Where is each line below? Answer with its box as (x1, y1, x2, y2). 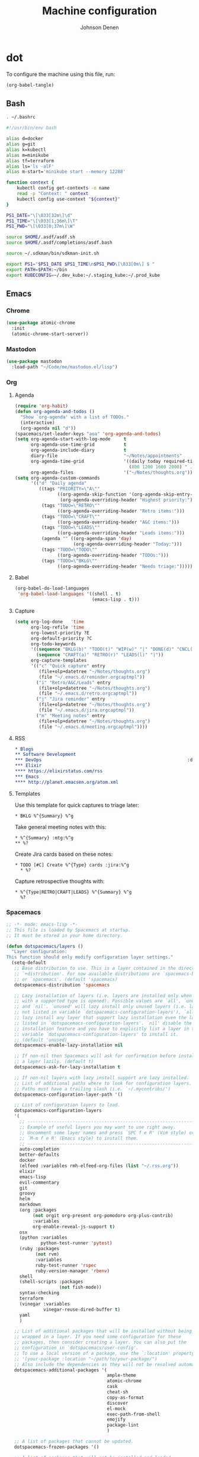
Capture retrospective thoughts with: (14, 878, 105, 885)
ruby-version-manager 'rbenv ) (35, 1267, 110, 1274)
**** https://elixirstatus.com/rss (14, 768, 103, 774)
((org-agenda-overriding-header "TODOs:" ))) (57, 552, 169, 558)
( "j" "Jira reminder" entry (36, 696, 105, 702)
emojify (107, 1417, 126, 1423)
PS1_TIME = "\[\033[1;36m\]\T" (6, 218, 78, 224)
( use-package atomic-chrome (6, 320, 76, 326)
